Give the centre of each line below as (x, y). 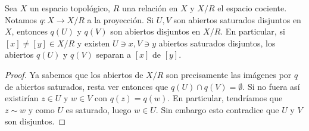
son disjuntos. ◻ (35, 121)
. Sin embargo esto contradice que (217, 109)
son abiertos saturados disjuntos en (237, 19)
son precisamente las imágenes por (229, 74)
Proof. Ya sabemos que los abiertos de (74, 74)
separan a (114, 54)
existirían (22, 98)
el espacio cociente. (252, 8)
